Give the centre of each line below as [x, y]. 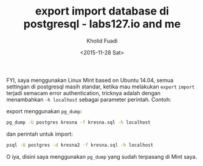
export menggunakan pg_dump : [44, 111]
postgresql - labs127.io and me [102, 24]
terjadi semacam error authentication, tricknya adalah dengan [84, 93]
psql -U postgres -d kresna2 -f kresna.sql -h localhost [80, 145]
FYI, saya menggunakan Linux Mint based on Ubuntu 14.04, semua [90, 80]
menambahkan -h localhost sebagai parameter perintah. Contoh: [89, 99]
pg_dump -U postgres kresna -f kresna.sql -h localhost [78, 122]
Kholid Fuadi [102, 41]
